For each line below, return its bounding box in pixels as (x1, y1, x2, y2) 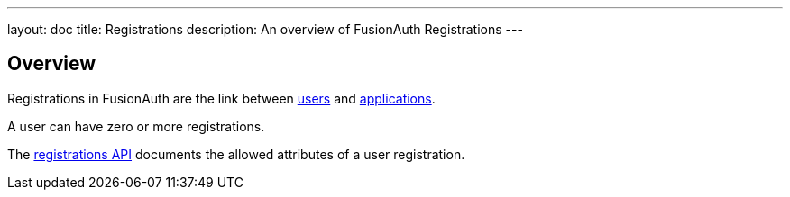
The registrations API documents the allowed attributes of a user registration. (7, 146, 465, 162)
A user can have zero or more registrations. (7, 118, 265, 134)
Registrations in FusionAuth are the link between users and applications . (7, 90, 436, 106)
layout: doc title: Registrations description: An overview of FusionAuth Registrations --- (7, 22, 523, 37)
